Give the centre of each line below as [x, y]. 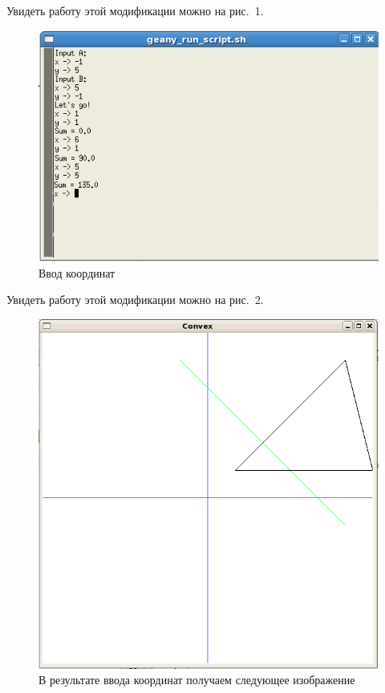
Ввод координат [77, 272]
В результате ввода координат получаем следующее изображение [197, 680]
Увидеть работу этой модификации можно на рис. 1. [135, 10]
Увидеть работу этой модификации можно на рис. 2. [135, 300]
